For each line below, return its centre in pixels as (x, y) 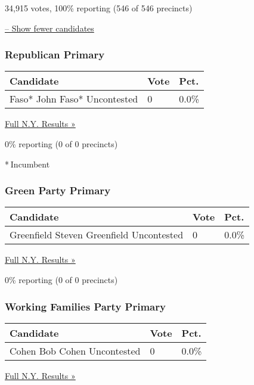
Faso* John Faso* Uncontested (74, 99)
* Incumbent (27, 164)
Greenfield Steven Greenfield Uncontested (97, 235)
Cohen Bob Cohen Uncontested (75, 350)
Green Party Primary (58, 190)
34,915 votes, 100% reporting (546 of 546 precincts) (99, 8)
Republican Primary (55, 55)
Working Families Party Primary (85, 306)
